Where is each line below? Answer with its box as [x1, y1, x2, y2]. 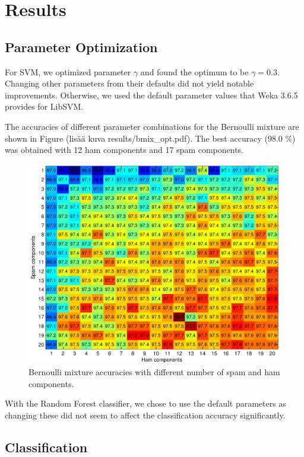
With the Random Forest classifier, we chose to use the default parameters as [5, 397, 286, 410]
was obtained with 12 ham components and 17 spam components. [5, 143, 244, 156]
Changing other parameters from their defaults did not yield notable [5, 77, 254, 90]
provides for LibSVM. [5, 100, 84, 113]
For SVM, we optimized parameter [5, 65, 131, 78]
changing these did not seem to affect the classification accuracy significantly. [5, 408, 286, 421]
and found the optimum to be [140, 65, 249, 78]
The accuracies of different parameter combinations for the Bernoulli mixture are [5, 120, 299, 132]
